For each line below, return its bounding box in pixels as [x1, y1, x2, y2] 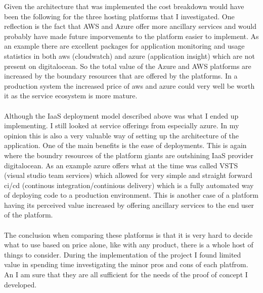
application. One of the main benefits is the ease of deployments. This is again [4, 140, 247, 151]
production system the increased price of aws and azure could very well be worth [4, 80, 255, 91]
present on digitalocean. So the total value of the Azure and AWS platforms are [4, 60, 251, 71]
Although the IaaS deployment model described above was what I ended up [4, 110, 239, 121]
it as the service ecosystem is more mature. [4, 90, 138, 101]
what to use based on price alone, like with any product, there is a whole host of [4, 239, 253, 250]
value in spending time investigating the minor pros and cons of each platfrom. [4, 259, 248, 270]
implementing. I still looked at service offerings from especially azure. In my [4, 120, 239, 131]
